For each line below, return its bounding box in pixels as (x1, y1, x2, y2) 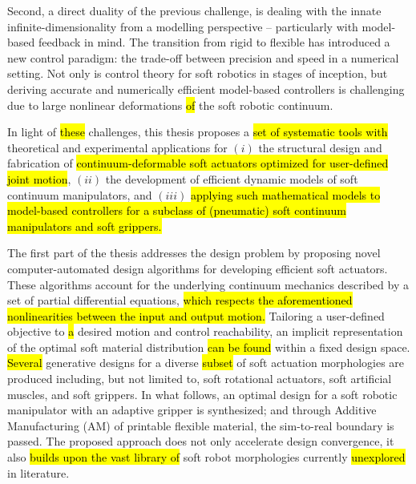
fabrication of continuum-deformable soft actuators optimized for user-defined (7, 155, 389, 171)
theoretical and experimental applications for (7, 139, 228, 155)
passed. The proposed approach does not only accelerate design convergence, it (7, 433, 394, 450)
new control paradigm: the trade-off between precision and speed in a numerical (7, 49, 399, 66)
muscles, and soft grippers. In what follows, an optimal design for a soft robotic (7, 385, 398, 402)
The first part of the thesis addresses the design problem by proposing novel (7, 244, 381, 261)
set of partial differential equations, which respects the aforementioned (7, 292, 353, 309)
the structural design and (258, 139, 382, 155)
